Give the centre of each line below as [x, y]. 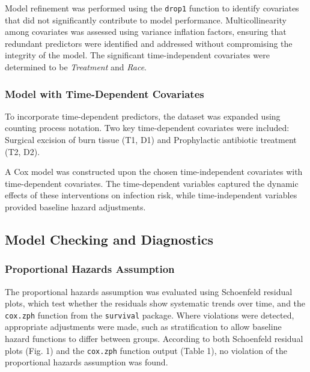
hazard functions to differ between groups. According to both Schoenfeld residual [154, 339]
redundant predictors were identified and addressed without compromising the [149, 43]
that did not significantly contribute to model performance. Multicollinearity [146, 20]
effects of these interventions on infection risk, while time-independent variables [151, 195]
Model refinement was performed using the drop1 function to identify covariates [152, 8]
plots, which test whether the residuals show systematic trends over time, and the [155, 303]
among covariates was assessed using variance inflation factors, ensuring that [146, 32]
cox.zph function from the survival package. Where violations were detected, [150, 315]
